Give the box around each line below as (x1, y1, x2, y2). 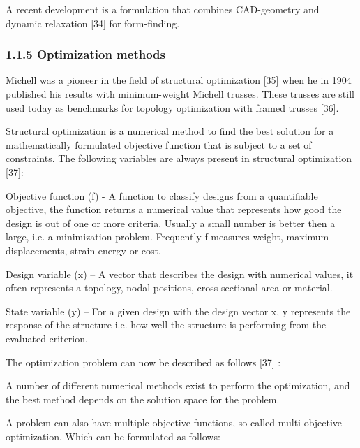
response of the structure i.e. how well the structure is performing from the (6, 317, 327, 332)
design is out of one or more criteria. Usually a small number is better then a (6, 215, 336, 230)
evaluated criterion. (6, 331, 88, 345)
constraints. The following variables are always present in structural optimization (6, 151, 352, 166)
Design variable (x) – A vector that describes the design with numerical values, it (6, 266, 354, 281)
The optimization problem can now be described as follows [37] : (6, 354, 281, 369)
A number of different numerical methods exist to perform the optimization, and (6, 378, 350, 393)
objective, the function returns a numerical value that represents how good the (6, 202, 342, 217)
